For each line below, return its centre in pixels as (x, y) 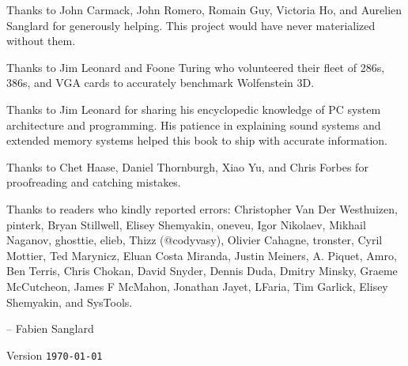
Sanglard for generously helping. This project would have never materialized (191, 25)
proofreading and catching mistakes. (94, 182)
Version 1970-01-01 (55, 355)
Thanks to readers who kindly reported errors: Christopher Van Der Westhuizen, (202, 208)
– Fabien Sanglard (50, 328)
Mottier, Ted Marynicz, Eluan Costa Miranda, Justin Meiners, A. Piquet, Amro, (202, 255)
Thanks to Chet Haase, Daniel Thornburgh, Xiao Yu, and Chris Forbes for (187, 166)
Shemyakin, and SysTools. (70, 302)
